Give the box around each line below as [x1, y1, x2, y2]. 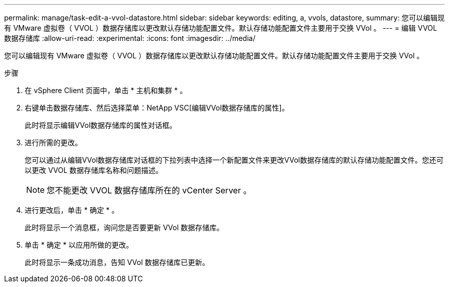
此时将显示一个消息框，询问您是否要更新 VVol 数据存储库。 [25, 223, 224, 232]
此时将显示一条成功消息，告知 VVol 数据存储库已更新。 [25, 258, 210, 267]
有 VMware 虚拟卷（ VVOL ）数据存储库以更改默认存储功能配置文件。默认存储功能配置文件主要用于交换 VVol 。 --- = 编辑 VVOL [4, 24, 437, 32]
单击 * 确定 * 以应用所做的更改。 [25, 240, 133, 249]
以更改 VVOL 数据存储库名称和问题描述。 [25, 166, 163, 174]
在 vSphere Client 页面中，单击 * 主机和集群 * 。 [25, 86, 187, 95]
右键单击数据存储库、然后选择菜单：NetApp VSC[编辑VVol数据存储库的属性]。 [25, 103, 289, 112]
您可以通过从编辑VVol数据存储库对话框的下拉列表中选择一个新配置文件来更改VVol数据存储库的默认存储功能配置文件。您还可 [25, 156, 444, 164]
